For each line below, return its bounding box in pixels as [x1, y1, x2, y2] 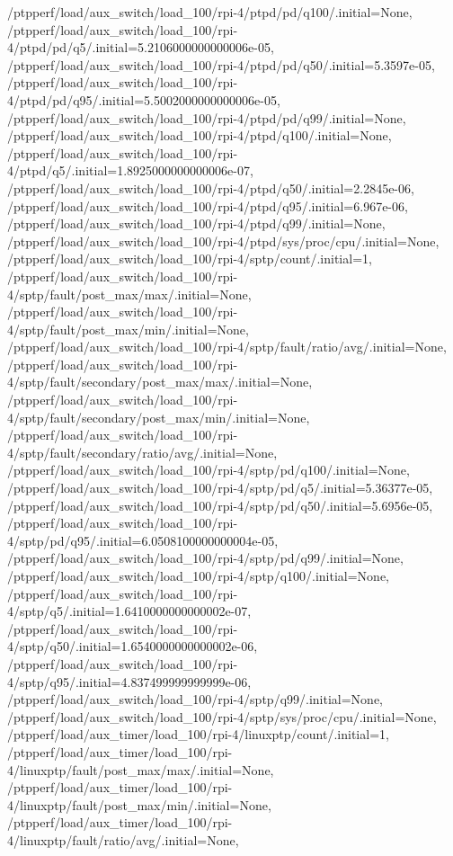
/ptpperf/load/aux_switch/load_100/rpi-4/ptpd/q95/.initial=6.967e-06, [7, 196, 408, 215]
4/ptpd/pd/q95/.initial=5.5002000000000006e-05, [7, 90, 280, 109]
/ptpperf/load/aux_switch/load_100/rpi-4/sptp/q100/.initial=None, [7, 566, 389, 584]
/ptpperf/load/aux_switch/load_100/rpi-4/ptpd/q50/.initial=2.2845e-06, [7, 178, 414, 197]
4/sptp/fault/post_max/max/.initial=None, [7, 284, 252, 303]
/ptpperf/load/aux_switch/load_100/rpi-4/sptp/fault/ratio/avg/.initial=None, [7, 337, 447, 356]
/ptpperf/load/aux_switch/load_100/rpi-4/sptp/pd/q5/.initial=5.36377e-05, [7, 478, 433, 497]
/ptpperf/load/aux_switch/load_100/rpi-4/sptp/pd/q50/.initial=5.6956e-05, [7, 495, 433, 514]
